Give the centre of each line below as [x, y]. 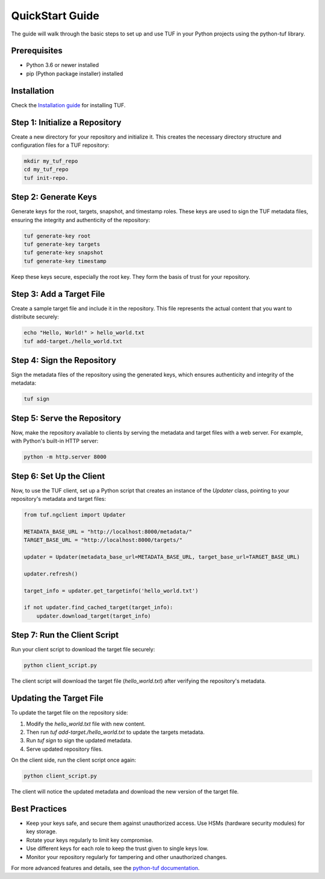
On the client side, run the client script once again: [74, 760]
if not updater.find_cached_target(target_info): [98, 607]
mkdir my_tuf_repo [51, 161]
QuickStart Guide [55, 16]
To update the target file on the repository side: [70, 713]
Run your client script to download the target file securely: [83, 650]
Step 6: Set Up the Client [58, 476]
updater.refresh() [51, 574]
